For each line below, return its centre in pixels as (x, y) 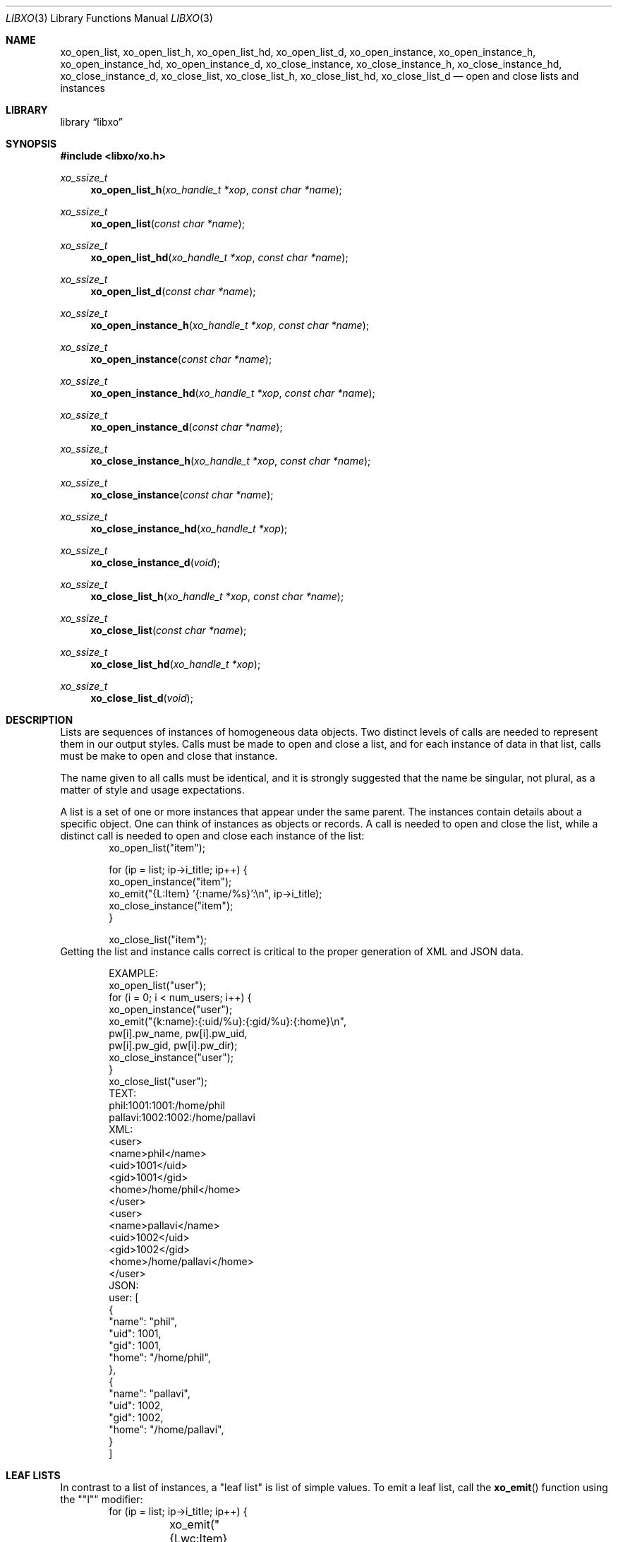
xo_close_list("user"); (158, 1081)
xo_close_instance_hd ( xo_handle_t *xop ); (189, 528)
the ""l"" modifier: (102, 1499)
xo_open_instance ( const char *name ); (181, 359)
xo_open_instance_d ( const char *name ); (187, 427)
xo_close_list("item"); (158, 939)
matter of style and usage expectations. (152, 790)
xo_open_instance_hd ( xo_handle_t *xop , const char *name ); (233, 393)
